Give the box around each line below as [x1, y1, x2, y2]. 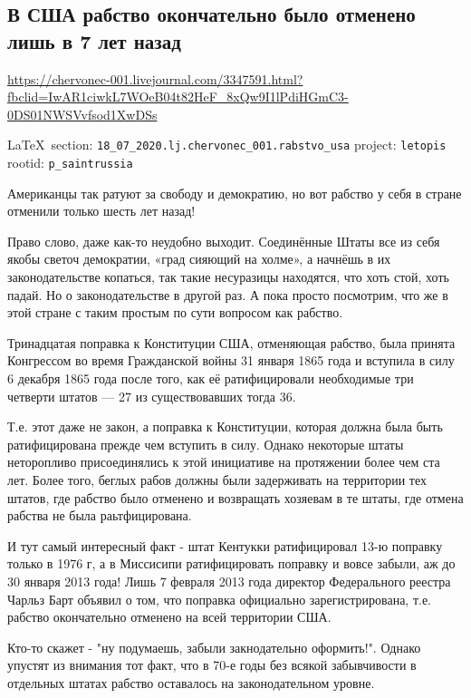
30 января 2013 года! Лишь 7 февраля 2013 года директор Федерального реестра [7, 571, 451, 590]
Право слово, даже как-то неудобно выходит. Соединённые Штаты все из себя [7, 231, 440, 250]
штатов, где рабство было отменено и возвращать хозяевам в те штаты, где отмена [7, 488, 464, 507]
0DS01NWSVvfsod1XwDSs [7, 104, 158, 123]
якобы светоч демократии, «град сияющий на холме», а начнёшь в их [7, 249, 391, 268]
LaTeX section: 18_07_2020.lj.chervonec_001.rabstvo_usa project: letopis [7, 135, 447, 154]
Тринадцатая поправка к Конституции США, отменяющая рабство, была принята [7, 333, 456, 352]
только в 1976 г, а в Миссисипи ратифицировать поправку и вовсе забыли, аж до [7, 554, 456, 573]
